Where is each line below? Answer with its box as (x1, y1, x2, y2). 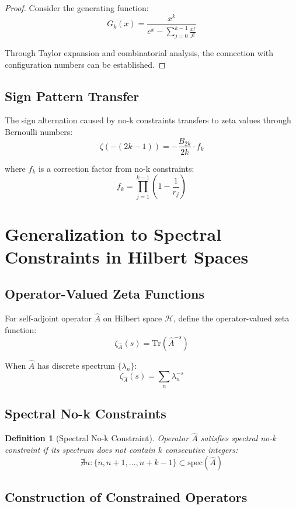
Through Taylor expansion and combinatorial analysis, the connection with (5, 46, 274, 58)
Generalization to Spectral (5, 221, 222, 245)
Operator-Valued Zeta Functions (5, 285, 204, 303)
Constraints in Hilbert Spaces (5, 244, 249, 268)
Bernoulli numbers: (5, 125, 73, 137)
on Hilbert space (103, 312, 162, 324)
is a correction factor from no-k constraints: (38, 162, 194, 174)
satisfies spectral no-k (200, 432, 276, 444)
